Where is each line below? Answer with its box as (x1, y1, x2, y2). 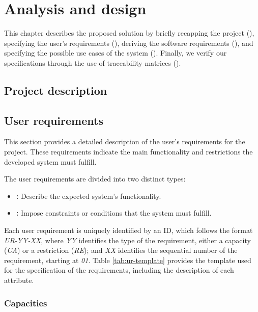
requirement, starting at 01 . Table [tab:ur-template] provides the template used (4, 254, 251, 265)
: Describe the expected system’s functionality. (16, 190, 161, 201)
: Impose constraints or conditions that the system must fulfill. (16, 207, 212, 218)
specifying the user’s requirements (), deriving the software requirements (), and (4, 37, 253, 48)
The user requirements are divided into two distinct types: (4, 173, 186, 184)
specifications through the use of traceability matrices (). (4, 57, 181, 68)
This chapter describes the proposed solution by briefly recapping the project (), (4, 28, 254, 38)
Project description (4, 82, 107, 98)
